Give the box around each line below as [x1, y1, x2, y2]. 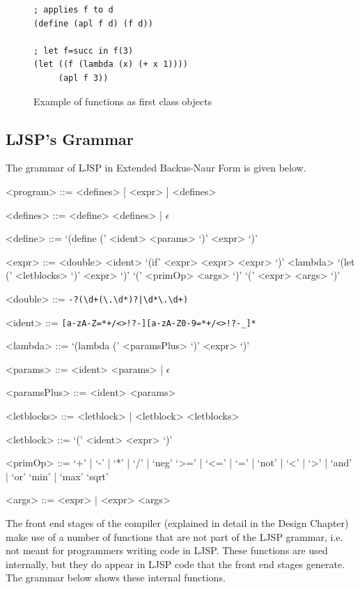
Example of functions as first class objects [33, 93, 212, 108]
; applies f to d [33, 5, 114, 15]
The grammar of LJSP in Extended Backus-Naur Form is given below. [6, 160, 306, 175]
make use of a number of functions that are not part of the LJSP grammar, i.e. [6, 529, 343, 544]
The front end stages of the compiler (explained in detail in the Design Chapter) [6, 515, 349, 530]
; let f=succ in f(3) [33, 45, 134, 56]
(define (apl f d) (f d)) [33, 18, 153, 29]
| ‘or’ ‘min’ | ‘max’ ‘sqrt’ [6, 468, 109, 483]
